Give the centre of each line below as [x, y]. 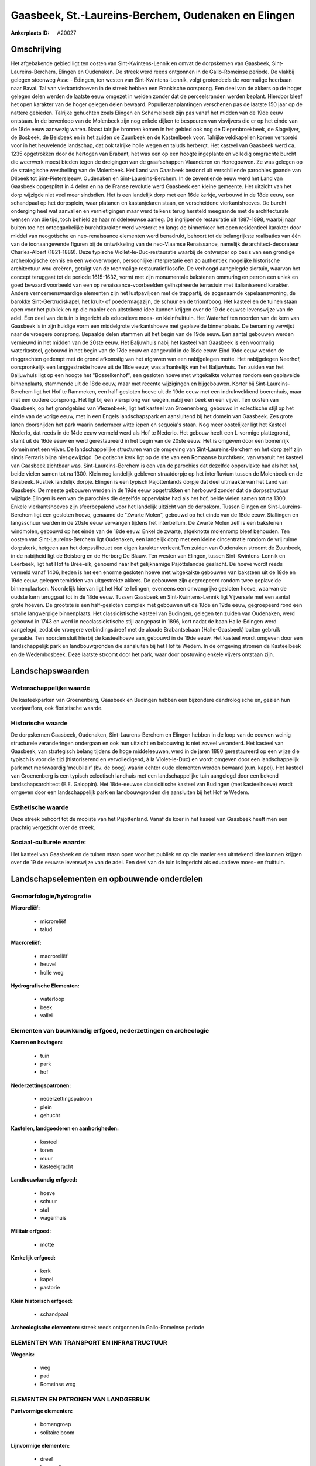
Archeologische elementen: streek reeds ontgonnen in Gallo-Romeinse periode [108, 1328]
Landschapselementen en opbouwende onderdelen [107, 879]
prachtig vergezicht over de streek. [53, 827]
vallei [46, 1016]
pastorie [50, 1288]
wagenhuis [53, 1217]
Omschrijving [36, 50]
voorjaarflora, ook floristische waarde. [57, 708]
